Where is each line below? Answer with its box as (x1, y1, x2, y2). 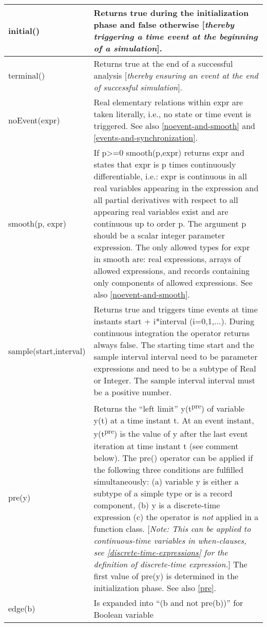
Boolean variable (93, 608, 154, 620)
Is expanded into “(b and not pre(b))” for (93, 596, 243, 608)
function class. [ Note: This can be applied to (93, 522, 251, 534)
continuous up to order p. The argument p (93, 217, 246, 229)
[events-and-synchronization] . (93, 132, 198, 143)
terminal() (8, 69, 45, 81)
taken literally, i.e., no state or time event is (93, 108, 251, 120)
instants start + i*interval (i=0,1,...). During (93, 315, 255, 327)
